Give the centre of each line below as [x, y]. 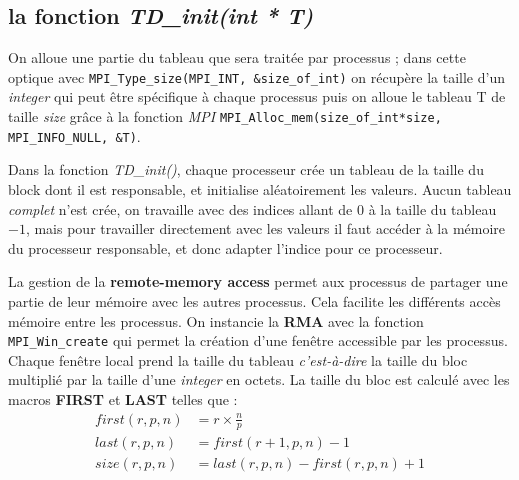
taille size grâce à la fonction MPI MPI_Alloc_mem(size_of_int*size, [225, 116]
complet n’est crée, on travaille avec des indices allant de [180, 208]
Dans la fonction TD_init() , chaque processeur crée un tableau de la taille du [246, 169]
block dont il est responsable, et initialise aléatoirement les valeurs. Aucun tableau [260, 188]
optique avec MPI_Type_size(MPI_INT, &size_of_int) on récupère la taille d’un [256, 76]
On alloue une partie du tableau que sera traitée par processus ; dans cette [237, 57]
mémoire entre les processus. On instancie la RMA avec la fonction [216, 320]
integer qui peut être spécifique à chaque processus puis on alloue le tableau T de [257, 96]
